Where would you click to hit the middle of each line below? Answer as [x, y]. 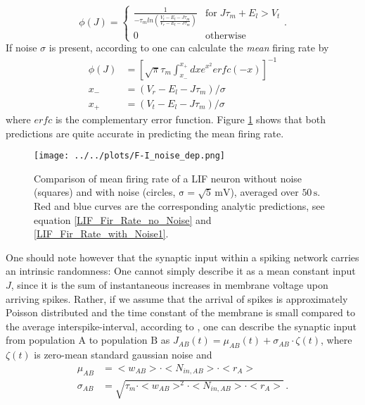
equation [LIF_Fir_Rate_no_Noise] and [123, 219]
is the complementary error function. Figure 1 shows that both [191, 119]
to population [118, 340]
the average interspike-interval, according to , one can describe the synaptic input [181, 326]
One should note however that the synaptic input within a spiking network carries [182, 257]
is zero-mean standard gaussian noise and [123, 355]
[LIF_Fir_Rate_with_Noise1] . [101, 233]
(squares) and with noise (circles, [105, 192]
